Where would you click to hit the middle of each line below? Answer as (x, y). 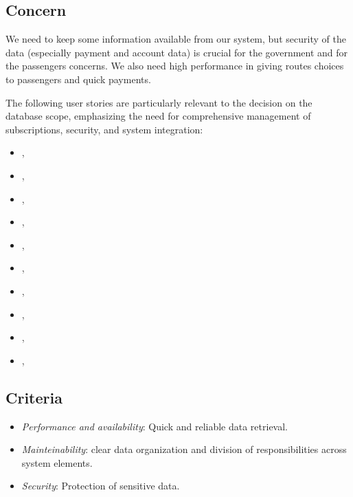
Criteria (34, 397)
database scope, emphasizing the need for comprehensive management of (158, 116)
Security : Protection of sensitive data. (101, 486)
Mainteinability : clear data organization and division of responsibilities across (184, 449)
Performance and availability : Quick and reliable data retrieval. (155, 426)
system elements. (57, 462)
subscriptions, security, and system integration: (104, 129)
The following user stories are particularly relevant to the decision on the (159, 102)
